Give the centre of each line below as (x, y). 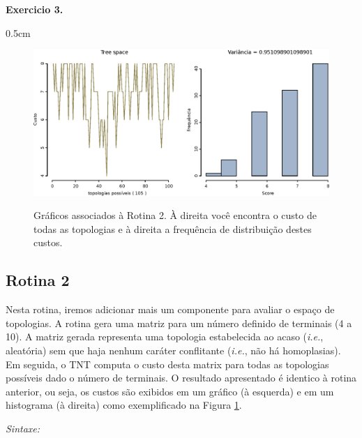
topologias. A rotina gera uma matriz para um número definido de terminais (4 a (179, 323)
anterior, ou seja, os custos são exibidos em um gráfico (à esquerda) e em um (170, 391)
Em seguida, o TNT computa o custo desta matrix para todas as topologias (167, 364)
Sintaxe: (23, 429)
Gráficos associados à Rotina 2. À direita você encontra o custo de (175, 215)
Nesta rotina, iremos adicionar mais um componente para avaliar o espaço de (170, 309)
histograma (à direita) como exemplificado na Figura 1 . (124, 405)
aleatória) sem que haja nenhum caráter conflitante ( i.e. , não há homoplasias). (173, 350)
